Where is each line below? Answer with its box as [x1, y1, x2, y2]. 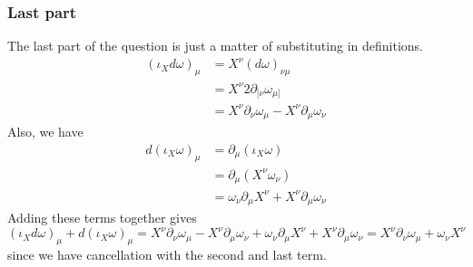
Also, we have [7, 122, 84, 141]
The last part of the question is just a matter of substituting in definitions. [7, 36, 423, 55]
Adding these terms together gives [7, 208, 197, 226]
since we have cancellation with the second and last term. [7, 244, 327, 263]
